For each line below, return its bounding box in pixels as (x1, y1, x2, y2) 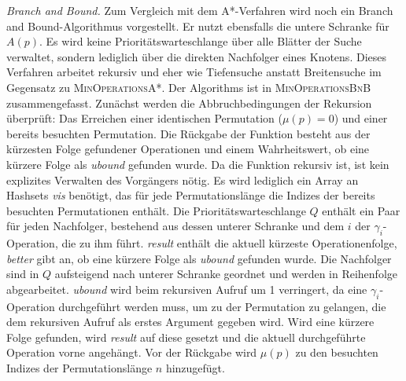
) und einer (334, 110, 388, 126)
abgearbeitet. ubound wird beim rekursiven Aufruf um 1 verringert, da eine (6, 280, 367, 297)
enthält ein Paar (322, 202, 400, 218)
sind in (6, 266, 39, 282)
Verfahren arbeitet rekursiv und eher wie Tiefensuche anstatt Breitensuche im (6, 64, 382, 80)
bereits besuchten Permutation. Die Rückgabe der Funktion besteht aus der (6, 125, 371, 141)
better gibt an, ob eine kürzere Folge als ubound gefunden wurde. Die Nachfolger (6, 250, 392, 266)
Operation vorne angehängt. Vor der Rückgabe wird (6, 344, 257, 361)
